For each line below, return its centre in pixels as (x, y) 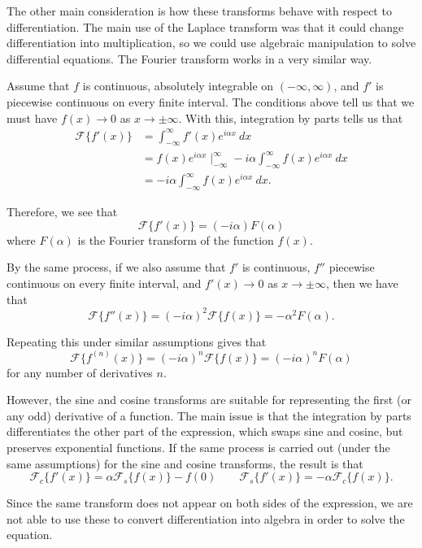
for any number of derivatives (80, 372)
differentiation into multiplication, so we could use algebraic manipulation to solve (211, 43)
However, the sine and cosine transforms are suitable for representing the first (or (209, 400)
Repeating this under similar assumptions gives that (137, 341)
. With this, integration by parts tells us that (291, 117)
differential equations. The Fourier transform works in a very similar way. (189, 58)
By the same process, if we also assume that (116, 267)
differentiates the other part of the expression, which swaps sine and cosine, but (205, 431)
